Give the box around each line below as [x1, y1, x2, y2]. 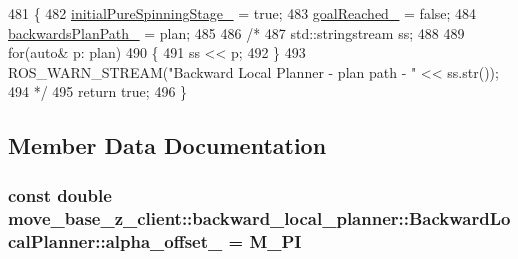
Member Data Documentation [8, 130, 327, 161]
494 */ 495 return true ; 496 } [8, 81, 188, 102]
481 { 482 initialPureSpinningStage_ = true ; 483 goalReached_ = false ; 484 [8, 3, 477, 23]
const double [8, 182, 112, 207]
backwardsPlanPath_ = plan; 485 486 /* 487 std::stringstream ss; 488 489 [8, 22, 465, 43]
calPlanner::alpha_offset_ [8, 228, 223, 253]
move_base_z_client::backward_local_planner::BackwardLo [8, 205, 511, 230]
